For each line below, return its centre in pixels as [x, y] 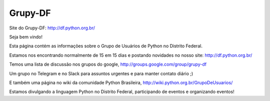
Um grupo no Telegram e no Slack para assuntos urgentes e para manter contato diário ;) [101, 73]
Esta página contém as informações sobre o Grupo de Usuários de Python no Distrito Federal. [106, 46]
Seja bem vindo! [26, 37]
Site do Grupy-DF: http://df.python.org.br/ [52, 28]
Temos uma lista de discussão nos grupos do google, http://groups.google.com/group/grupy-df [108, 64]
